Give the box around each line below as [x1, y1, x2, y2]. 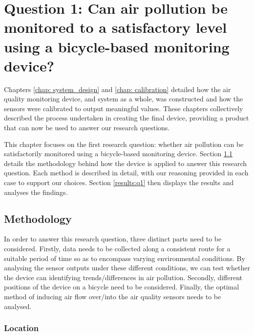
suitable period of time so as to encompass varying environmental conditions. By [4, 253, 245, 263]
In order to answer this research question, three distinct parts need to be [4, 234, 222, 244]
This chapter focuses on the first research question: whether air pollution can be [4, 139, 244, 149]
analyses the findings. [4, 187, 68, 197]
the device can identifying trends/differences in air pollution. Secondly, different [4, 272, 243, 282]
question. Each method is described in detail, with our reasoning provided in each [4, 167, 249, 178]
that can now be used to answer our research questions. [4, 122, 170, 133]
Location [4, 322, 39, 334]
